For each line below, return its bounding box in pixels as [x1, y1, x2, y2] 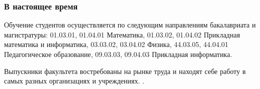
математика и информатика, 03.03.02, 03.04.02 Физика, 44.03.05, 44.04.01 [4, 39, 229, 49]
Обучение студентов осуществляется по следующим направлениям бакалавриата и [4, 19, 256, 30]
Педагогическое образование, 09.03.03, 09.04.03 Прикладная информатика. [4, 49, 232, 59]
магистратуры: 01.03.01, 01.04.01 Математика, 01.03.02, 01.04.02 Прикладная [4, 29, 240, 39]
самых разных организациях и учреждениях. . [4, 75, 144, 86]
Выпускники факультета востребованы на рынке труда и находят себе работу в [4, 65, 246, 76]
